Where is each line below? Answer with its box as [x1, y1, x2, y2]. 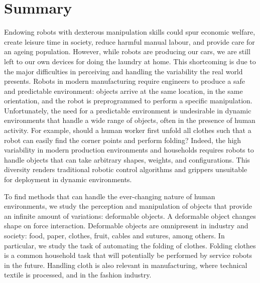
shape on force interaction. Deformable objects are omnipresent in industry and [4, 220, 248, 231]
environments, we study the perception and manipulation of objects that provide [4, 201, 252, 211]
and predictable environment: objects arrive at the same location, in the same [4, 85, 243, 96]
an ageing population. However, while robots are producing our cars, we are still [4, 46, 250, 57]
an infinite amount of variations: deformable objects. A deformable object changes [4, 210, 256, 221]
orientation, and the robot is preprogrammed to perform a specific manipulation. [4, 95, 252, 106]
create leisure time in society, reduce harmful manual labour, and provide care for [4, 36, 255, 47]
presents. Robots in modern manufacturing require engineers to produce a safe [4, 76, 245, 86]
